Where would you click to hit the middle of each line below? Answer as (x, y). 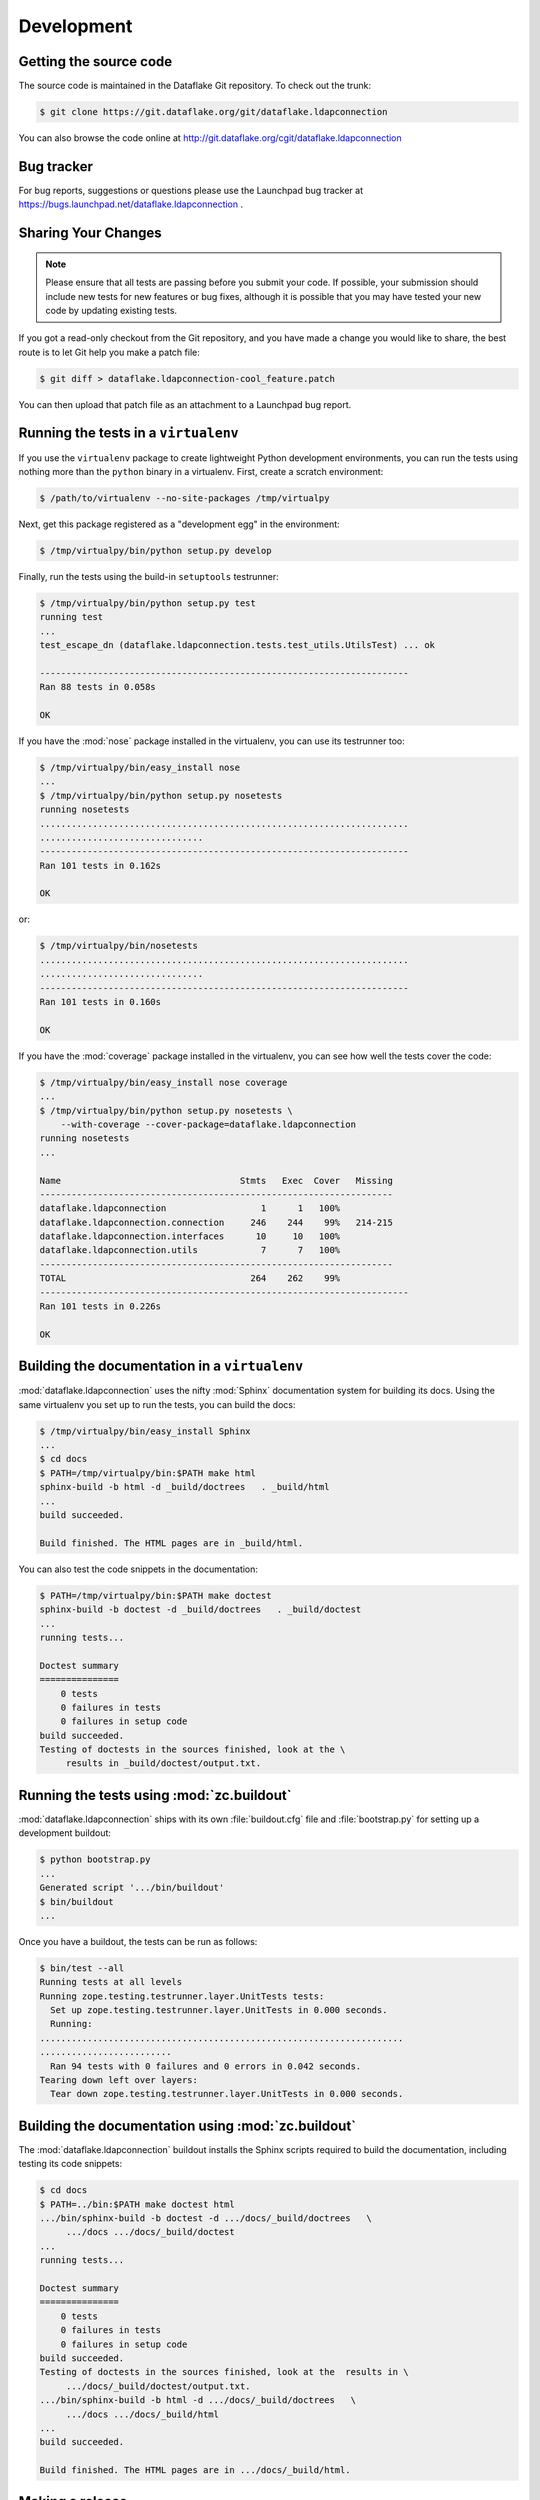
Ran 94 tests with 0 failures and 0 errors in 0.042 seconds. (206, 2066)
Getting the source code (95, 61)
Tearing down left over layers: (119, 2079)
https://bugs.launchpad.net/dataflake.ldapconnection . (131, 204)
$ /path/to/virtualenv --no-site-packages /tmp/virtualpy (184, 498)
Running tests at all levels (111, 1982)
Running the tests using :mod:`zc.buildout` (155, 1795)
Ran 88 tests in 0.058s (98, 687)
